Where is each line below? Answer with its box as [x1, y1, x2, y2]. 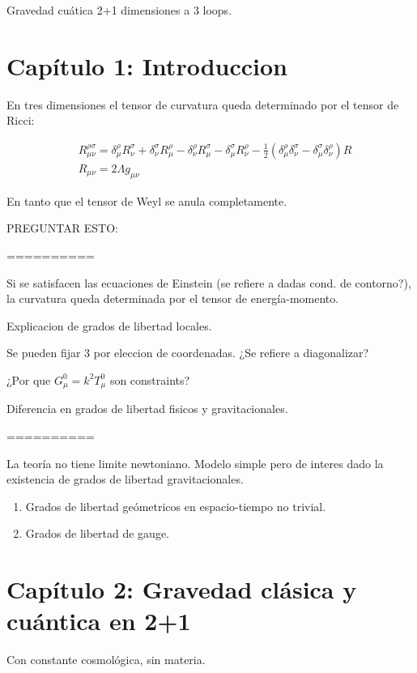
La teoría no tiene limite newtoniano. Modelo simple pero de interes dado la [6, 454, 384, 471]
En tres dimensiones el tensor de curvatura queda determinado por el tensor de [6, 96, 399, 113]
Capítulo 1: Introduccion [6, 49, 287, 82]
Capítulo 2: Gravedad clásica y [6, 573, 357, 606]
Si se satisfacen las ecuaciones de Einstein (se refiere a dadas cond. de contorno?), [6, 274, 411, 291]
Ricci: [6, 112, 35, 129]
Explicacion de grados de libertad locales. [6, 317, 212, 334]
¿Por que [6, 371, 51, 388]
